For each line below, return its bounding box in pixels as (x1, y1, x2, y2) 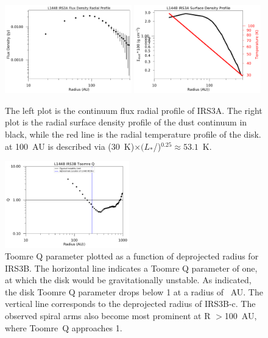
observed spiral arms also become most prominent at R (5, 309, 211, 322)
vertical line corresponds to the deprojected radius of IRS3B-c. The (5, 297, 256, 310)
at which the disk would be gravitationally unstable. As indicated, (5, 273, 252, 286)
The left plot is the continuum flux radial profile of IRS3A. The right (5, 104, 263, 116)
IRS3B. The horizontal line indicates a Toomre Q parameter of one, (5, 261, 258, 274)
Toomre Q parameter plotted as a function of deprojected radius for (5, 250, 259, 262)
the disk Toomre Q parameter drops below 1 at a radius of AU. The (5, 285, 263, 298)
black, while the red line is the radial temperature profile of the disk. (5, 128, 261, 141)
